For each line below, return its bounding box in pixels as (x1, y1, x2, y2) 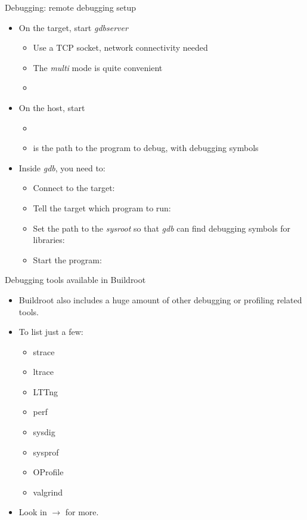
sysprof (33, 445, 59, 458)
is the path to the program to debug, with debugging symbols (33, 141, 259, 154)
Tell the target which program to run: (33, 201, 171, 214)
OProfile (33, 466, 64, 478)
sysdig (33, 426, 55, 438)
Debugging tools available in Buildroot (5, 273, 146, 286)
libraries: (33, 233, 65, 246)
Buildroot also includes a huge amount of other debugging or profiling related (18, 293, 302, 306)
